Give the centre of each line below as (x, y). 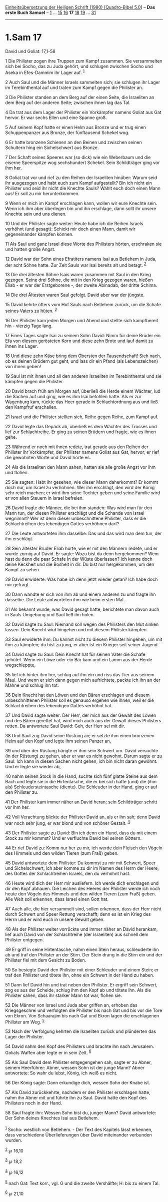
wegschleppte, (20, 665)
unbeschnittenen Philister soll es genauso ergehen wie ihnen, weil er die (79, 700)
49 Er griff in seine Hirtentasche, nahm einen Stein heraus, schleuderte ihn (82, 949)
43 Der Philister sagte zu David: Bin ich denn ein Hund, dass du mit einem (81, 833)
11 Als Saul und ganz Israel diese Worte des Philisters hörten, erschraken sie (83, 244)
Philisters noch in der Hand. (34, 1103)
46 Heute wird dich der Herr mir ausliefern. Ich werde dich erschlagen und (82, 883)
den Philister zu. (22, 792)
